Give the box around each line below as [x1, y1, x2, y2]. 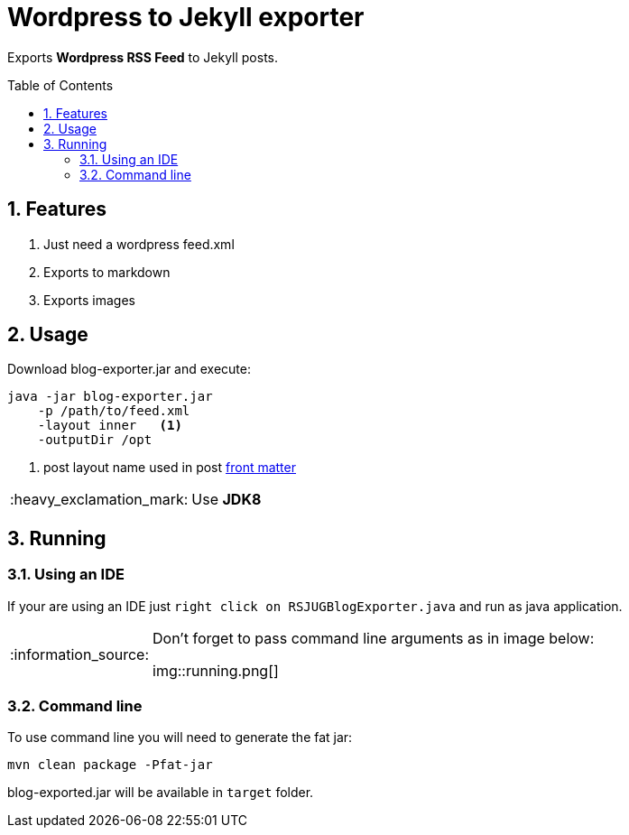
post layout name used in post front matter [43, 459, 296, 476]
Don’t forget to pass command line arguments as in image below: [153, 628, 595, 647]
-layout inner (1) [37, 418, 182, 433]
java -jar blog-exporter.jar [7, 389, 213, 404]
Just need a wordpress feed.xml [43, 236, 235, 252]
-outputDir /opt [37, 432, 153, 448]
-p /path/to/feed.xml [37, 404, 190, 419]
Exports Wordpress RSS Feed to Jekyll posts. [7, 49, 279, 65]
